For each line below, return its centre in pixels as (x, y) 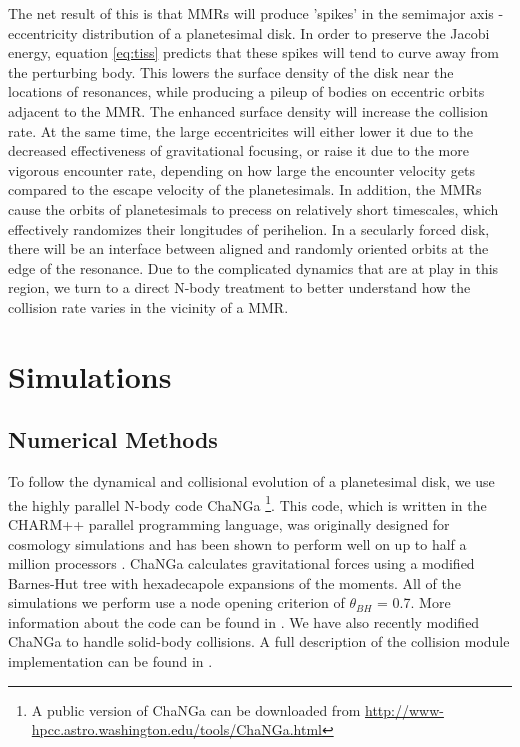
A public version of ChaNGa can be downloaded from (196, 709)
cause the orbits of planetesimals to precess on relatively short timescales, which (253, 208)
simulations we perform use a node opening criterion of (176, 602)
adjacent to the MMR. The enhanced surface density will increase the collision (248, 110)
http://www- (404, 709)
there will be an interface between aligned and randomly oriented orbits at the (248, 248)
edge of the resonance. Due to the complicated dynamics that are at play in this (253, 267)
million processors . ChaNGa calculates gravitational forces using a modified (241, 563)
